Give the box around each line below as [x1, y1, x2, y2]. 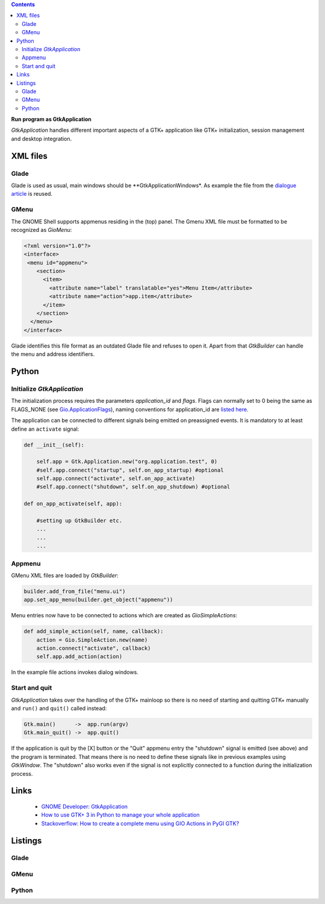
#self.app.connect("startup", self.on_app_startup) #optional [36, 467, 224, 473]
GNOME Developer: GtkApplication [41, 803, 128, 810]
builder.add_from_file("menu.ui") [23, 588, 126, 594]
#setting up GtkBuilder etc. [36, 517, 123, 524]
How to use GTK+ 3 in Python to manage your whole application [41, 811, 200, 818]
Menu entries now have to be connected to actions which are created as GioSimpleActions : [11, 612, 238, 619]
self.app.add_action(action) [36, 653, 123, 660]
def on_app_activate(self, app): [23, 500, 123, 507]
